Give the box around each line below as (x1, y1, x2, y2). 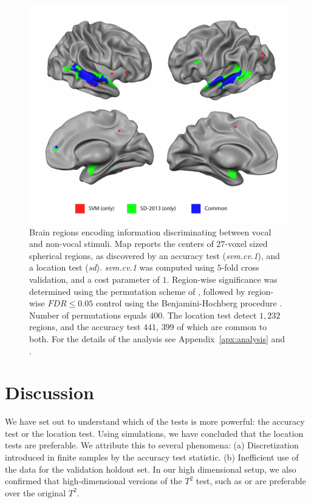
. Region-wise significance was (166, 272, 278, 285)
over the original (5, 486, 66, 499)
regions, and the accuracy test (29, 320, 141, 333)
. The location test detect (162, 308, 257, 321)
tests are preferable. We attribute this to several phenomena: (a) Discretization (5, 439, 299, 451)
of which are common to (177, 320, 267, 333)
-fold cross (221, 261, 259, 274)
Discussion (5, 380, 94, 405)
